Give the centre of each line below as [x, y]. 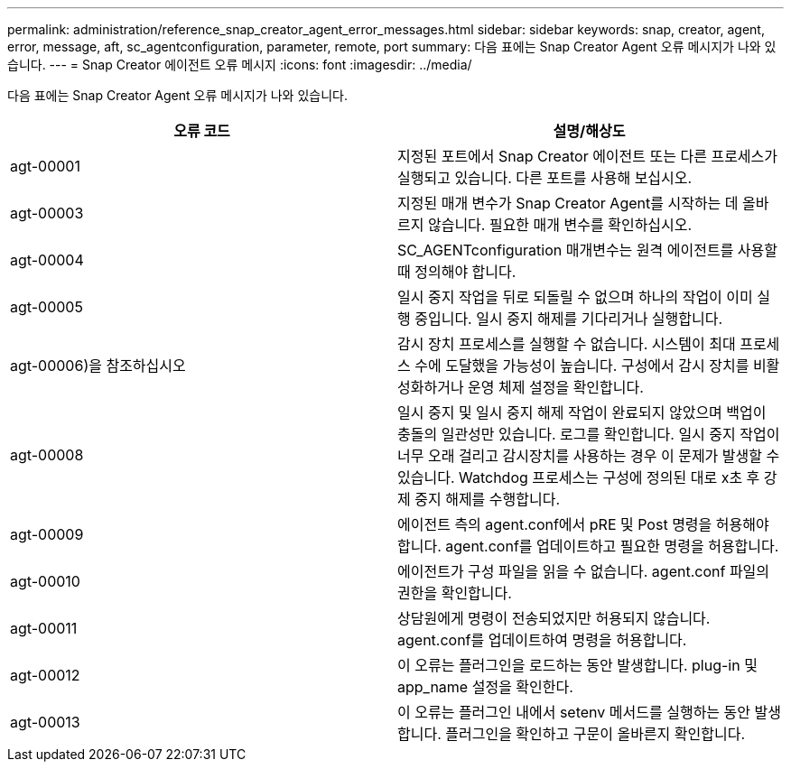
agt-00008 [47, 455]
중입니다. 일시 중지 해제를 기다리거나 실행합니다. [569, 319]
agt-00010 [45, 581]
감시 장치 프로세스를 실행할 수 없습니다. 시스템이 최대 [567, 344]
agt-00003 [47, 213]
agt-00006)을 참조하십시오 [98, 366]
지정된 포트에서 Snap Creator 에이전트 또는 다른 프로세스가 [588, 156]
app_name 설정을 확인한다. [485, 687]
